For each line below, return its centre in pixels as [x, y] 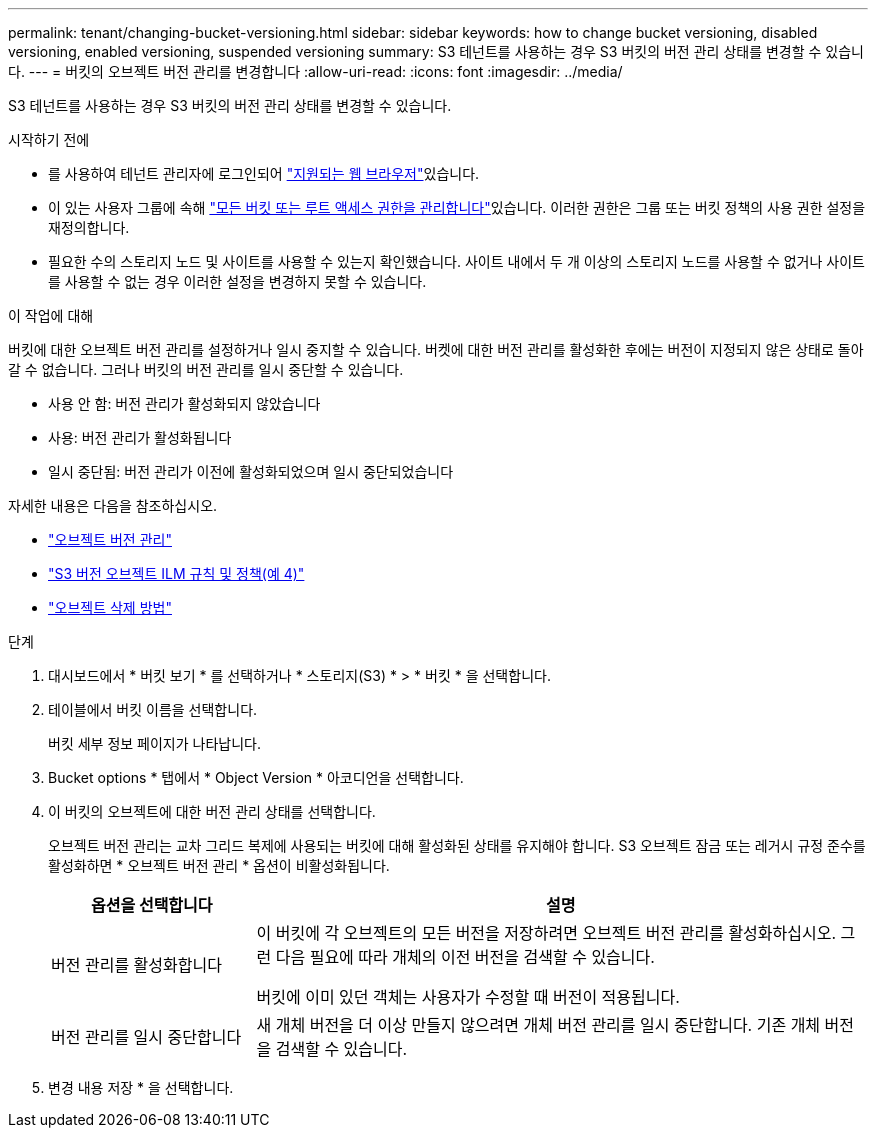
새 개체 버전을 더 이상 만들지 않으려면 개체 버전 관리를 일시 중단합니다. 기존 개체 [538, 1025]
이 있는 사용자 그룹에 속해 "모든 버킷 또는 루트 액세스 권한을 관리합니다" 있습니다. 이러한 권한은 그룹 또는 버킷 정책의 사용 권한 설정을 [457, 207]
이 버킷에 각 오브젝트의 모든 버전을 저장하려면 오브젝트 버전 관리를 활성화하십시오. [546, 933]
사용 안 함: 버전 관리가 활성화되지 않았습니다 [184, 403]
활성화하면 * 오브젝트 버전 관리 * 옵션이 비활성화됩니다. [219, 865]
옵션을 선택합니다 [151, 905]
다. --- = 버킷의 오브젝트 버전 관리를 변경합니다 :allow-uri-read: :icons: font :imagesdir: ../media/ [315, 71]
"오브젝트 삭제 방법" [110, 607]
